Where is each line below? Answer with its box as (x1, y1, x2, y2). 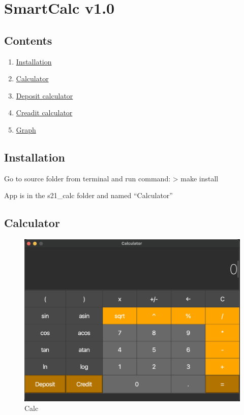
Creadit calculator (16, 107, 73, 118)
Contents (4, 32, 52, 48)
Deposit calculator (16, 90, 73, 101)
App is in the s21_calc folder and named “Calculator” (4, 190, 173, 201)
